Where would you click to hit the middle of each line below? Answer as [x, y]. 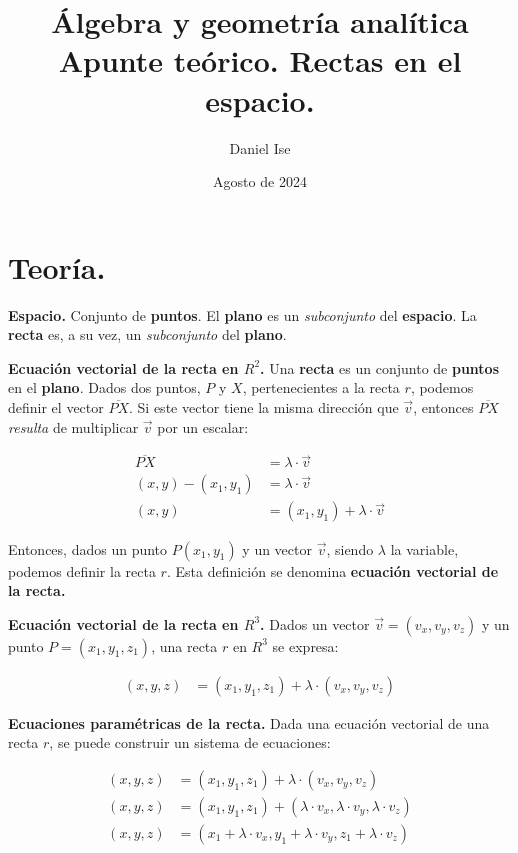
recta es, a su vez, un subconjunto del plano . [147, 334]
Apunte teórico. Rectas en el [260, 60]
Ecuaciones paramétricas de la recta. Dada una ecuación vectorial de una [249, 722]
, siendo [350, 548]
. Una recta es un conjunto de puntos [380, 367]
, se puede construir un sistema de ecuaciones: [190, 742]
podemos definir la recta [82, 570]
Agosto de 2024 [260, 181]
